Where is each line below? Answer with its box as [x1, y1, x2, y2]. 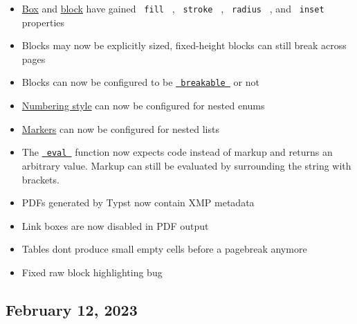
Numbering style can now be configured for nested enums [21, 98, 265, 113]
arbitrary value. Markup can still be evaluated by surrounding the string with [21, 158, 351, 172]
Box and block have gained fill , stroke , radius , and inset [21, 1, 324, 15]
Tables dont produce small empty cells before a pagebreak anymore [21, 242, 307, 256]
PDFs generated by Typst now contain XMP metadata [21, 195, 255, 210]
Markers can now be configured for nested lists [21, 121, 219, 136]
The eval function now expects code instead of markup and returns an [21, 145, 333, 159]
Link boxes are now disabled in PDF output [21, 218, 209, 233]
